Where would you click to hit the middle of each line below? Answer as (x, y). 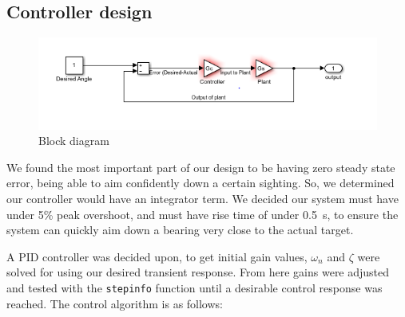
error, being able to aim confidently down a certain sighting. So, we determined (201, 183)
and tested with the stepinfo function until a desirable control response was (195, 287)
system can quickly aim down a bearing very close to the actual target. (180, 230)
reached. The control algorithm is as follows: (115, 303)
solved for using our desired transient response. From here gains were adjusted (198, 272)
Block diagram (74, 141)
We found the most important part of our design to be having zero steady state (201, 167)
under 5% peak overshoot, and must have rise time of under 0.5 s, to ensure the (202, 214)
